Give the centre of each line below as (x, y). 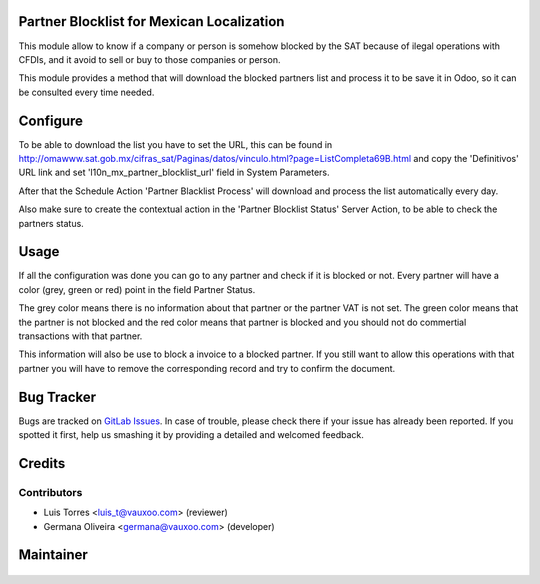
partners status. (51, 223)
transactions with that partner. (80, 336)
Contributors (50, 492)
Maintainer (53, 555)
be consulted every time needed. (86, 92)
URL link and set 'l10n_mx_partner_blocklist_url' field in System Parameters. (174, 172)
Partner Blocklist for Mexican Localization (151, 21)
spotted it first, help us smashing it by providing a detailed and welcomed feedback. (191, 435)
